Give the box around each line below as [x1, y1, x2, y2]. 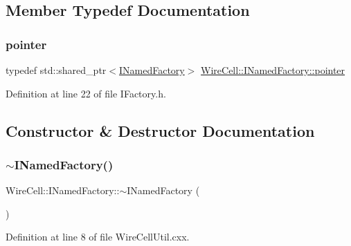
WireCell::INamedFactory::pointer [201, 63, 345, 77]
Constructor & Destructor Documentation [6, 120, 315, 141]
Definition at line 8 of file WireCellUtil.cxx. [6, 229, 190, 244]
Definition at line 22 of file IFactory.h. [6, 86, 166, 100]
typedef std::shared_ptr [6, 63, 107, 77]
